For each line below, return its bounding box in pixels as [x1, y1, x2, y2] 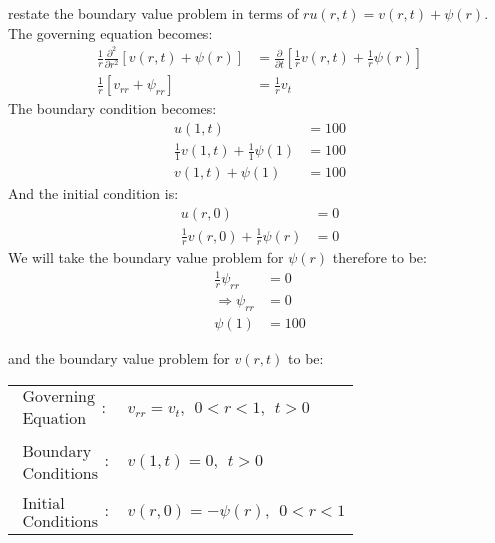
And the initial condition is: [8, 183, 179, 204]
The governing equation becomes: [8, 22, 213, 43]
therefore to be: [332, 247, 427, 268]
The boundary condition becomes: [8, 98, 217, 119]
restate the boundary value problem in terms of [8, 3, 299, 23]
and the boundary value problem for [8, 348, 230, 369]
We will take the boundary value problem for [8, 247, 284, 268]
